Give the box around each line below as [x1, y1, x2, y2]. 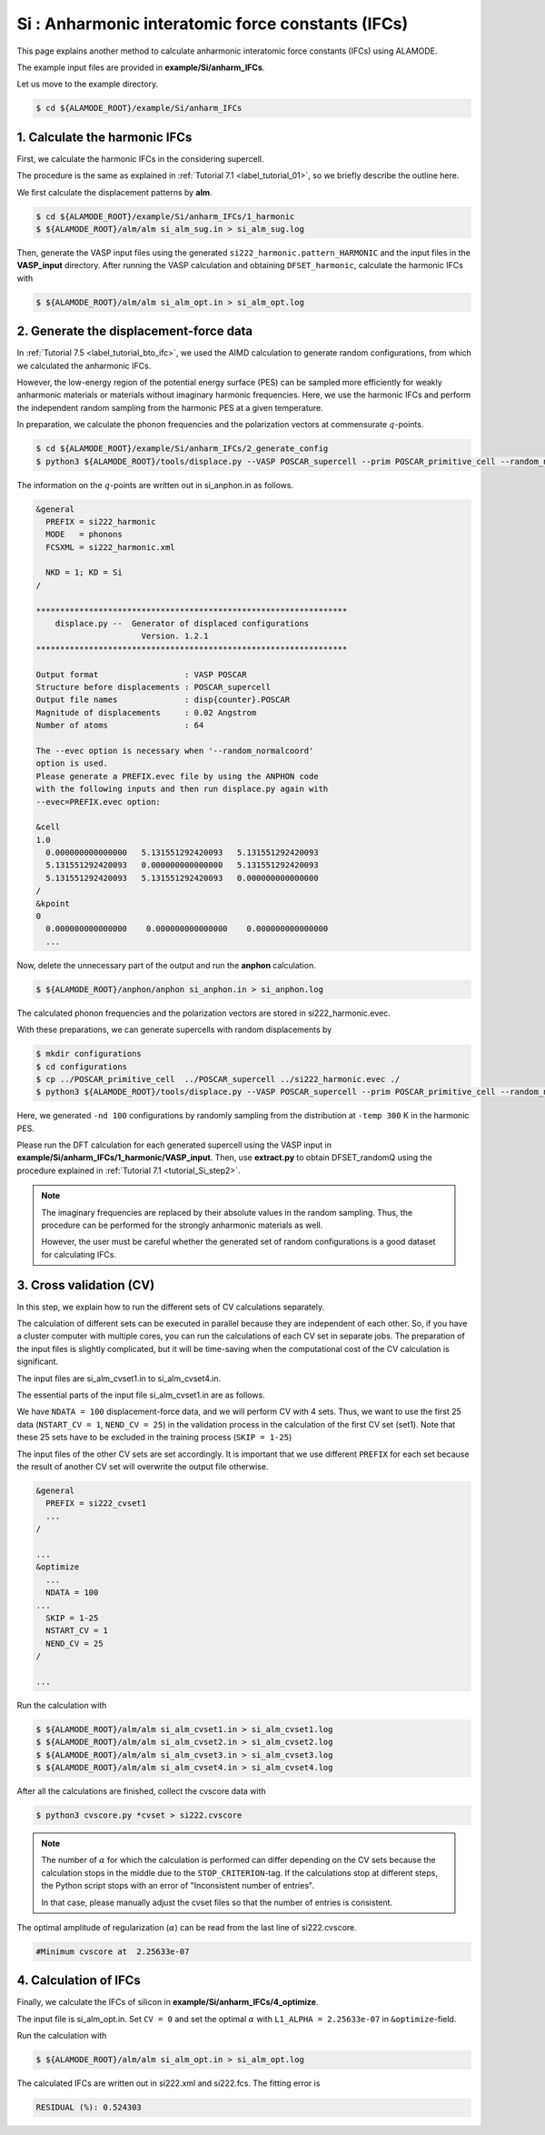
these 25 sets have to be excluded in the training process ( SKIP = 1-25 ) [16, 1432, 292, 1443]
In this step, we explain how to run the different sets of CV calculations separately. [16, 1301, 325, 1312]
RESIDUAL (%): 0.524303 [35, 2102, 143, 2113]
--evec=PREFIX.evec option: [35, 797, 161, 807]
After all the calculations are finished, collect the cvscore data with [16, 1785, 267, 1796]
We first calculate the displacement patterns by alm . [16, 186, 213, 197]
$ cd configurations [35, 1061, 127, 1072]
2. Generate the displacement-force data [16, 324, 253, 339]
